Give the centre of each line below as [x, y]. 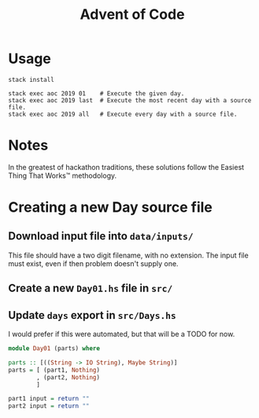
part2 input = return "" [49, 406]
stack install [31, 80]
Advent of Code [132, 15]
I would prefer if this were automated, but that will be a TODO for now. [122, 334]
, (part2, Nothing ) [68, 377]
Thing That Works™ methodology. [63, 176]
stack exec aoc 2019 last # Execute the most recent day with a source [130, 100]
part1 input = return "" [49, 399]
